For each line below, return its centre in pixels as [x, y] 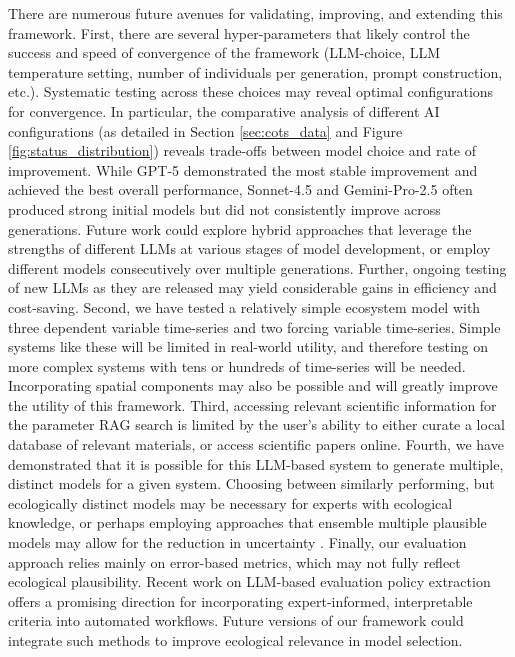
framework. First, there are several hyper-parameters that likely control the [239, 32]
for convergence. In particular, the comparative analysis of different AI [224, 110]
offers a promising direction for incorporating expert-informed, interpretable [240, 600]
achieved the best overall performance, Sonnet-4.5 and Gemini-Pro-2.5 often [240, 189]
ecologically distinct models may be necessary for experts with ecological [230, 502]
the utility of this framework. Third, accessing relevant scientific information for [252, 404]
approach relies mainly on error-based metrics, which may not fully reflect [234, 561]
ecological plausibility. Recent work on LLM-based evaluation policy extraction [249, 581]
